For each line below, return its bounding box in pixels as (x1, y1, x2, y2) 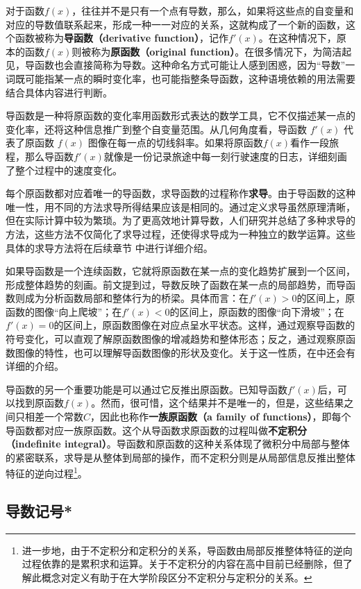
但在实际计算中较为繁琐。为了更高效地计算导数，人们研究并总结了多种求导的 (6, 213, 355, 228)
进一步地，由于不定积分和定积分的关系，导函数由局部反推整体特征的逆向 (22, 543, 353, 557)
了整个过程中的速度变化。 (6, 162, 122, 177)
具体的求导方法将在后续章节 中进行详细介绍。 (6, 240, 213, 255)
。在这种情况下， (258, 31, 337, 45)
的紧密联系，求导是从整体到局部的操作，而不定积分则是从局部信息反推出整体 (6, 450, 355, 464)
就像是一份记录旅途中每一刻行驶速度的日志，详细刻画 (103, 148, 347, 163)
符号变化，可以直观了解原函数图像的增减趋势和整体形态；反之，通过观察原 (6, 332, 346, 346)
